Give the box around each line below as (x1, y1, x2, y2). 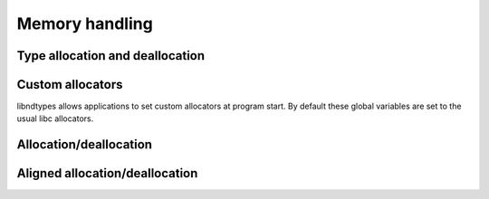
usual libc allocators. (16, 113, 94, 124)
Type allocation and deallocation (16, 48, 206, 63)
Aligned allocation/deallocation (16, 166, 198, 181)
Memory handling (16, 14, 153, 33)
